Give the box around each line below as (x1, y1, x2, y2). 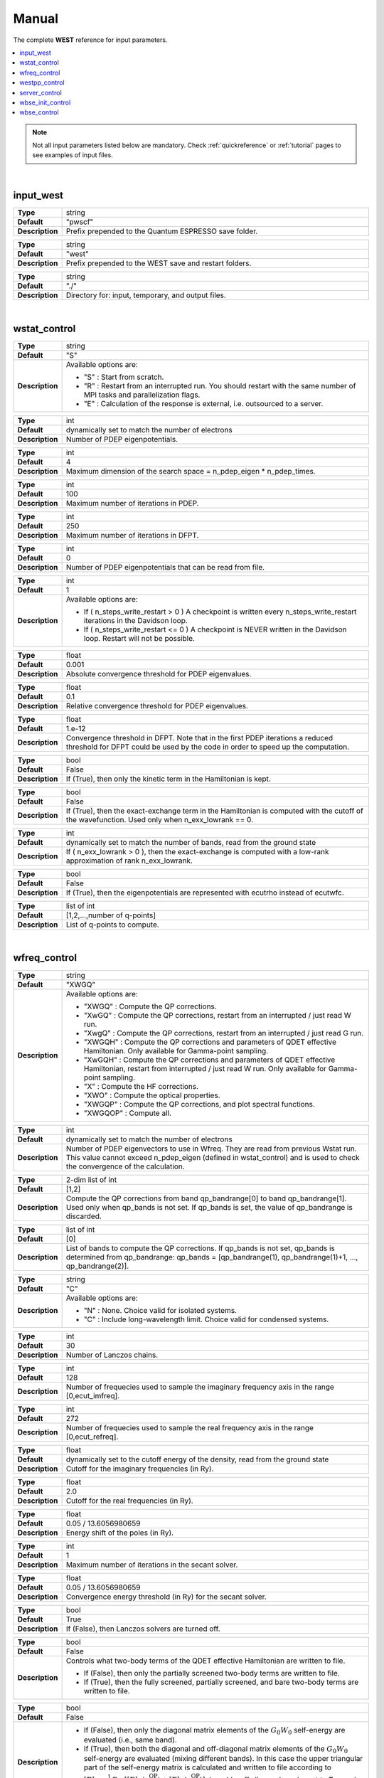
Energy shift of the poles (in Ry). (65, 1528, 174, 1538)
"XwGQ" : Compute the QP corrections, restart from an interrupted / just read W (83, 1010, 351, 1020)
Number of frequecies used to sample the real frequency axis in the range (65, 1422, 314, 1432)
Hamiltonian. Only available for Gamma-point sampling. (83, 1045, 269, 1055)
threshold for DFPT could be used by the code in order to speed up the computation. (65, 742, 350, 752)
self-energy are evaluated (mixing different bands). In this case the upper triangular (83, 1754, 363, 1764)
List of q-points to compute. (65, 920, 159, 930)
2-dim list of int (65, 1174, 117, 1184)
